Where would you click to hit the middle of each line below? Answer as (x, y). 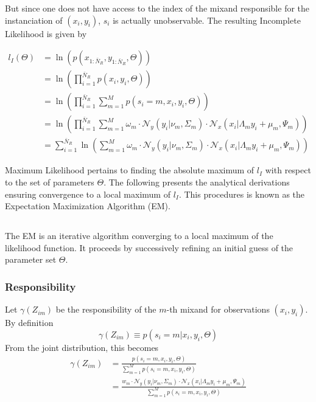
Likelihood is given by (46, 33)
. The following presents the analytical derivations (197, 182)
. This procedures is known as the (241, 194)
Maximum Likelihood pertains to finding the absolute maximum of (130, 170)
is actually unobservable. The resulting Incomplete (207, 20)
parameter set (31, 259)
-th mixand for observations (218, 309)
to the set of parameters (50, 182)
